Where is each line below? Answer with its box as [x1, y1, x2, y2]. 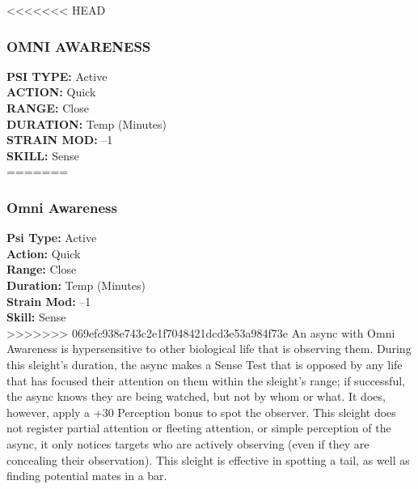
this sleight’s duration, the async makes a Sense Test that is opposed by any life [6, 355, 403, 372]
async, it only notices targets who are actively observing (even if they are [6, 435, 369, 452]
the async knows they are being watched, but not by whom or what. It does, [6, 388, 386, 405]
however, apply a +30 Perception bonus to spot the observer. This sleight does [6, 403, 396, 420]
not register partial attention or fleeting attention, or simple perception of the [6, 419, 391, 436]
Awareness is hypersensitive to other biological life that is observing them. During [6, 340, 412, 357]
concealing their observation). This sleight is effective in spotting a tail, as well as [6, 451, 410, 468]
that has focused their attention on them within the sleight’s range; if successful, [6, 372, 405, 389]
